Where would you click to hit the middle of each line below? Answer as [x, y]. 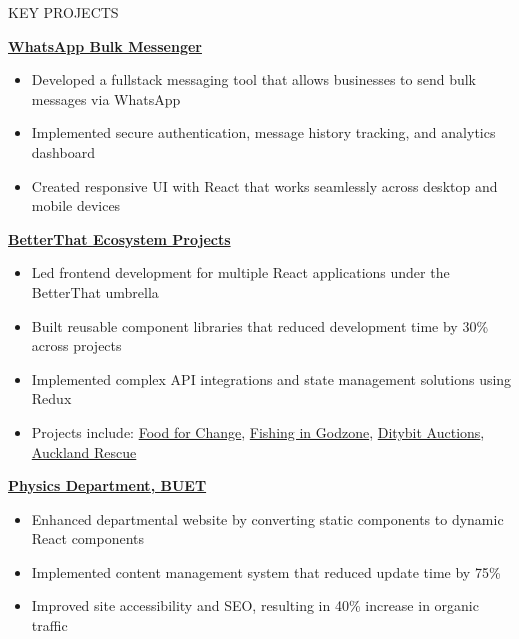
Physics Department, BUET [107, 485]
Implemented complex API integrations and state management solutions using [271, 378]
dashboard [63, 151]
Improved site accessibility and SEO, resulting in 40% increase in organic [255, 605]
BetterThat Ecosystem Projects [119, 238]
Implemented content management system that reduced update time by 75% [266, 571]
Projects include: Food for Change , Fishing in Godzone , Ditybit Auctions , [258, 431]
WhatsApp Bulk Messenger [105, 45]
